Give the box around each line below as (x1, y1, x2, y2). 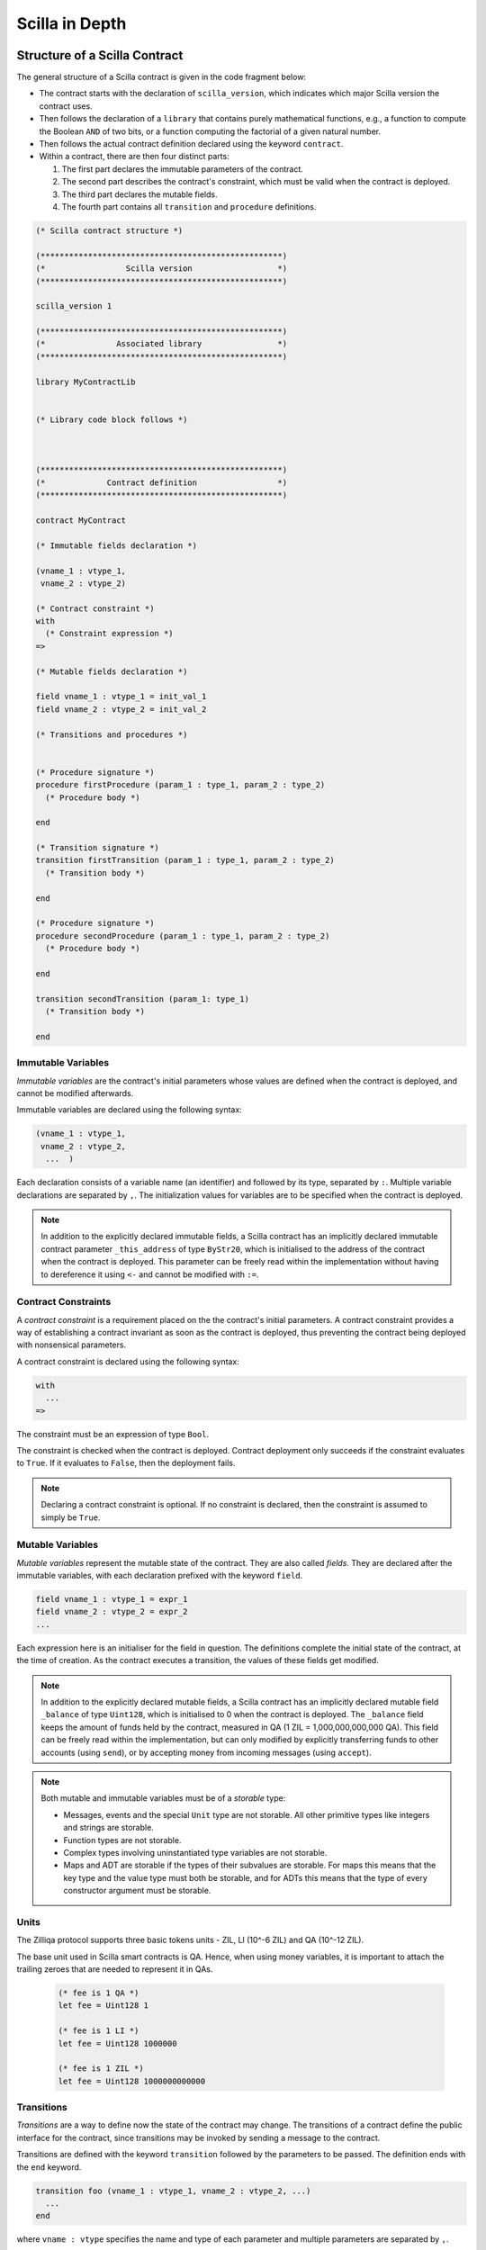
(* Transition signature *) (35, 842, 159, 853)
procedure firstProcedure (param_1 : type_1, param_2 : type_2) (35, 779, 326, 790)
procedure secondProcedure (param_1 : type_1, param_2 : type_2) (35, 931, 330, 940)
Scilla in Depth (16, 13, 127, 33)
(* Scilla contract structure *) (35, 225, 184, 236)
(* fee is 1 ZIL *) (58, 2064, 144, 2074)
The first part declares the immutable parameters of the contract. (61, 163, 303, 175)
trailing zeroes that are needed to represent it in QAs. (16, 1964, 213, 1975)
